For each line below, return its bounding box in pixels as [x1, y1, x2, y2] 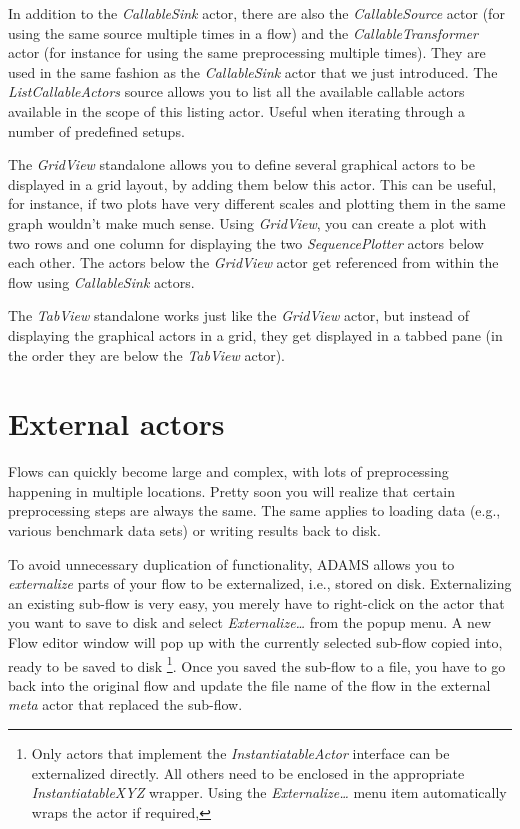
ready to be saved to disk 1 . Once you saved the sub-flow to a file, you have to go [8, 652, 506, 676]
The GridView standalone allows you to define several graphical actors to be [8, 154, 475, 175]
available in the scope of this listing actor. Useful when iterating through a [8, 100, 466, 121]
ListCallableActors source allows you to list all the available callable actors [8, 81, 465, 102]
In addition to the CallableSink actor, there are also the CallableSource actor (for [8, 3, 505, 23]
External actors [8, 403, 225, 444]
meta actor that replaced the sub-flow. [8, 694, 243, 715]
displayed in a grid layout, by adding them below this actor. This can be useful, [8, 173, 497, 194]
